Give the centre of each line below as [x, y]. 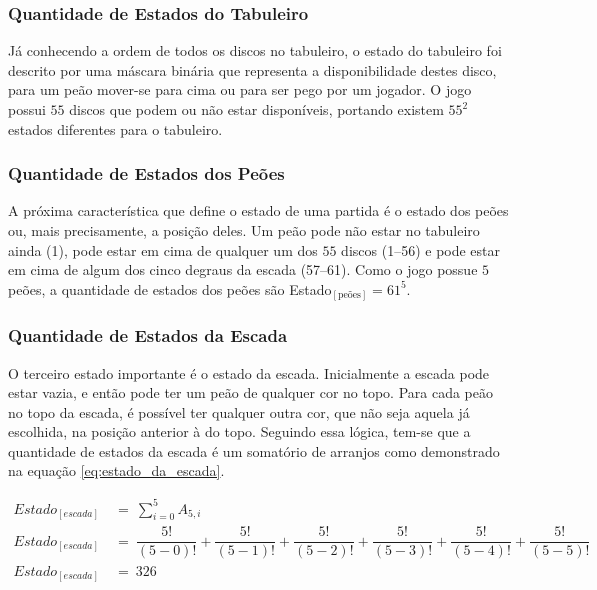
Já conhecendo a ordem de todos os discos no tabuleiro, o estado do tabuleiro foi [255, 50]
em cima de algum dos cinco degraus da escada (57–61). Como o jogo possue [243, 269]
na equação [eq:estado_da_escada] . [116, 470]
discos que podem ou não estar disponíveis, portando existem [256, 109]
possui [27, 109]
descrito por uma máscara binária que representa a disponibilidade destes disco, [252, 69]
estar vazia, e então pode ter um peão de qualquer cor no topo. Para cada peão [251, 392]
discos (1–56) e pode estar [421, 249]
